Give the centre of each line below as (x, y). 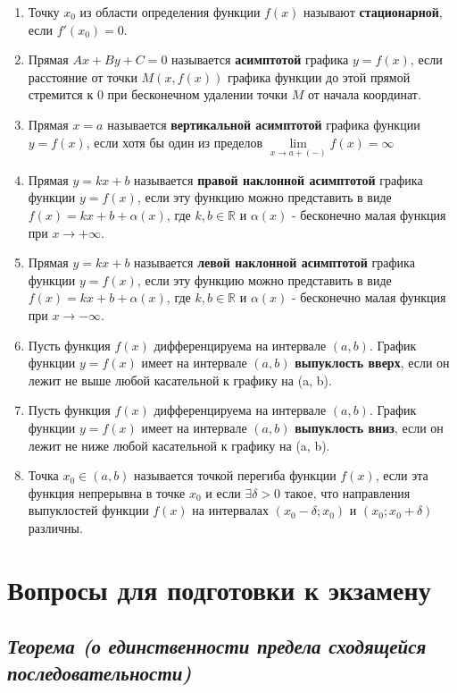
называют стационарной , (373, 12)
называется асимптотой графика (260, 59)
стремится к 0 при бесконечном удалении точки (158, 94)
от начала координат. (364, 94)
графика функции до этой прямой (319, 76)
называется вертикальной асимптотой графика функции (264, 124)
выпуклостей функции (88, 510)
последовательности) (100, 672)
